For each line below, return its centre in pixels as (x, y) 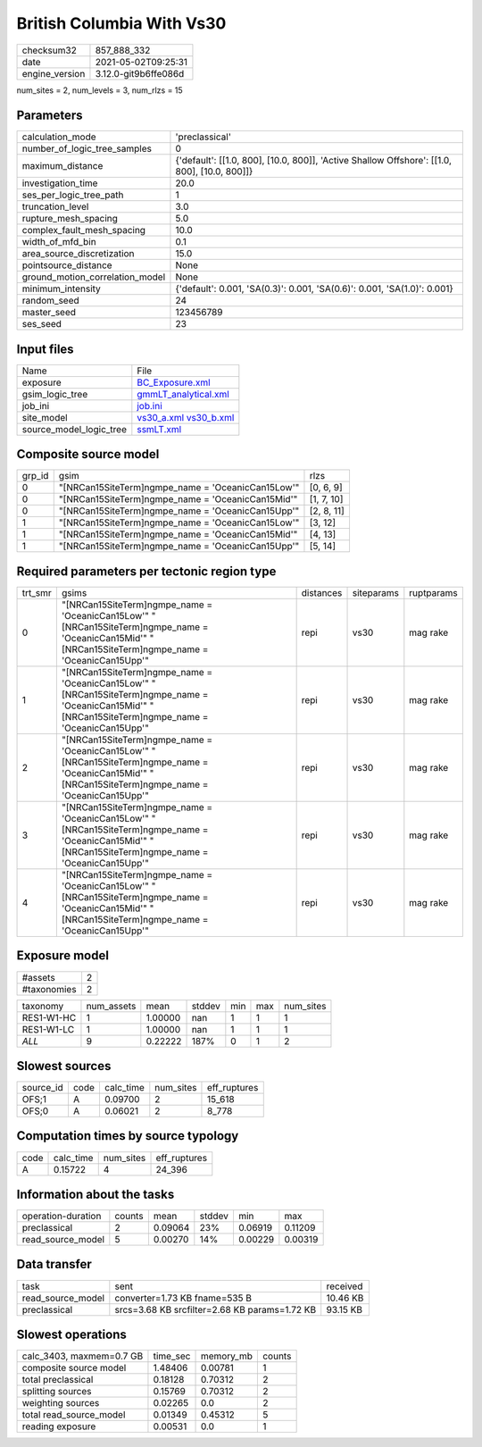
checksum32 (50, 50)
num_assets (111, 1006)
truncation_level (55, 207)
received (345, 1286)
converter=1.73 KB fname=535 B (183, 1298)
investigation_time (60, 183)
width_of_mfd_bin (59, 242)
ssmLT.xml (159, 429)
